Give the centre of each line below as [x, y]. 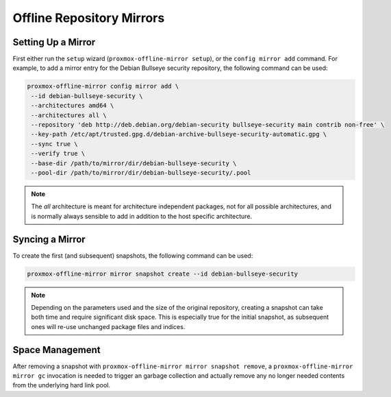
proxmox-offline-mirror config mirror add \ [103, 86]
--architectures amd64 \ [73, 106]
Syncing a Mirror [49, 239]
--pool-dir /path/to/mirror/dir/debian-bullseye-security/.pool [141, 172]
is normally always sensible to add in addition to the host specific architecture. [142, 216]
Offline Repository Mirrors [89, 18]
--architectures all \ [69, 115]
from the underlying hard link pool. [62, 385]
